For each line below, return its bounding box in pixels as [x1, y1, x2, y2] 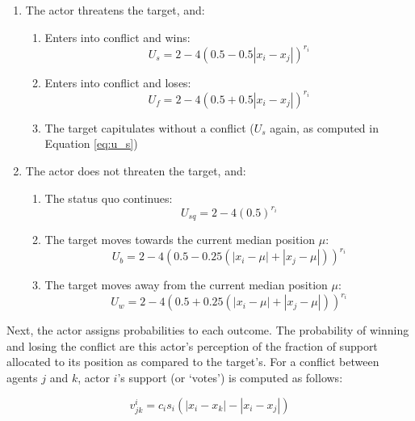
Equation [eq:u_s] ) [44, 135, 138, 152]
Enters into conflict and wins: [44, 28, 191, 45]
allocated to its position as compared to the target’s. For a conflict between [6, 353, 379, 370]
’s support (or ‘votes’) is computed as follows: [117, 369, 343, 386]
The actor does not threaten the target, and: [25, 162, 246, 179]
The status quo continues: [44, 189, 173, 206]
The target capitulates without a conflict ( [44, 119, 254, 136]
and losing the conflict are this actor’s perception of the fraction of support [6, 337, 378, 354]
